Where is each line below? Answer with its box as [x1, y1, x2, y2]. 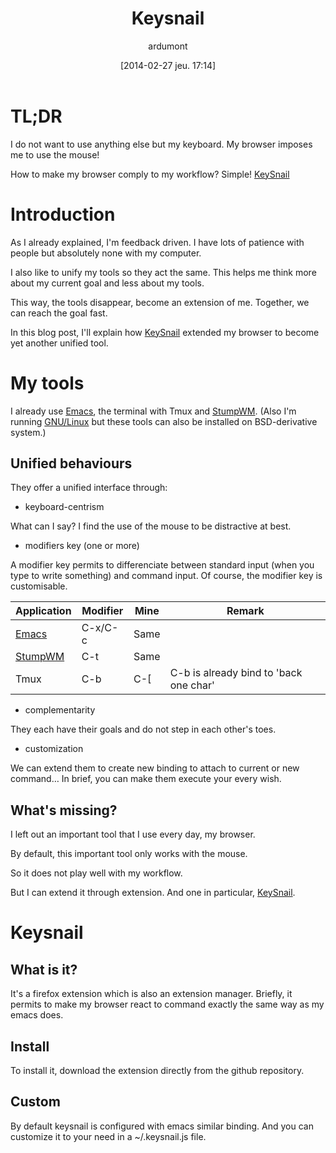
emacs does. [10, 1009, 64, 1021]
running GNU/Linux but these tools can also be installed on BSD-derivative [10, 415, 318, 427]
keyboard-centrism [24, 501, 105, 513]
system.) [10, 426, 47, 438]
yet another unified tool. [10, 337, 109, 349]
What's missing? [10, 802, 118, 819]
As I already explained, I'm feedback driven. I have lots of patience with [10, 236, 305, 248]
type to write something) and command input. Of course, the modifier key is [10, 570, 323, 582]
